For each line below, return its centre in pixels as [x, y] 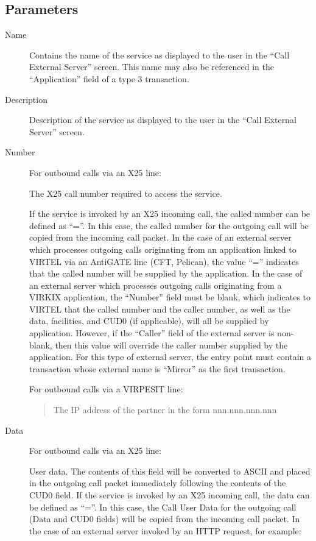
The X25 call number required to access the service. [126, 193]
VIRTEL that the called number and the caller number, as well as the [160, 309]
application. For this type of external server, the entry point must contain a [170, 357]
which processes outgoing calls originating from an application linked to [163, 249]
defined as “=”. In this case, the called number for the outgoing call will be [169, 225]
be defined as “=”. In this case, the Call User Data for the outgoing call [163, 507]
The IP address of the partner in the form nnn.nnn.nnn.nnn [165, 410]
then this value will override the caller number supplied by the [171, 345]
